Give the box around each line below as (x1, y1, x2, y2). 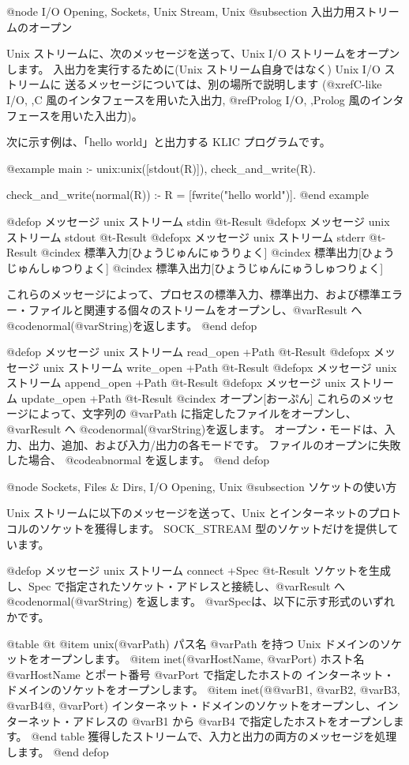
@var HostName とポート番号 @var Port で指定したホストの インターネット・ (6, 666, 395, 682)
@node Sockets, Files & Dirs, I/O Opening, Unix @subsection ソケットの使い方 (6, 478, 397, 494)
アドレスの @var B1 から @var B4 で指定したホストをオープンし (72, 712, 393, 729)
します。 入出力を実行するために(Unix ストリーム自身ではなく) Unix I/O (6, 60, 381, 77)
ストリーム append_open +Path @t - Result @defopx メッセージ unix (6, 374, 346, 391)
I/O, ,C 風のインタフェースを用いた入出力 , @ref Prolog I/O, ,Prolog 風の (6, 91, 371, 107)
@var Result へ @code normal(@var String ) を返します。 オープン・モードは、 (6, 421, 385, 437)
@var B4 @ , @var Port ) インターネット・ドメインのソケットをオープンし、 (6, 696, 377, 713)
